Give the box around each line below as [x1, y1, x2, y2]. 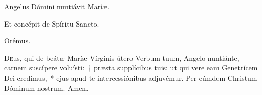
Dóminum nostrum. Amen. [4, 82, 89, 93]
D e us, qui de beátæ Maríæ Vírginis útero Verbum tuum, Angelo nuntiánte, [4, 52, 239, 63]
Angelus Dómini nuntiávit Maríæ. [4, 1, 110, 11]
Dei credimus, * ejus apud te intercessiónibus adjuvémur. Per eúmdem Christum [4, 72, 257, 83]
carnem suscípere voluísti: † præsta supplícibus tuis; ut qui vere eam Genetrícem [4, 62, 258, 73]
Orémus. [4, 35, 31, 46]
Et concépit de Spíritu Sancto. [4, 18, 99, 29]
